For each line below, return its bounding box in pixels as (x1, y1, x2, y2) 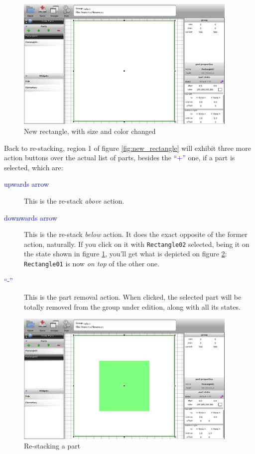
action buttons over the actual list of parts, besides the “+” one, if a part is (4, 152, 235, 163)
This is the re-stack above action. (24, 195, 125, 206)
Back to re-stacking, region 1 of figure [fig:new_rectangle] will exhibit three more (4, 142, 251, 153)
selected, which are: (4, 162, 63, 172)
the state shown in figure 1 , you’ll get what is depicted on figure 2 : (24, 248, 227, 259)
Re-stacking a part (24, 441, 81, 451)
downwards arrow (4, 212, 57, 223)
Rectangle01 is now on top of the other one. (24, 258, 159, 269)
